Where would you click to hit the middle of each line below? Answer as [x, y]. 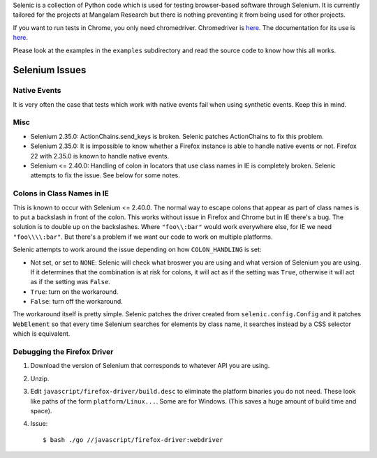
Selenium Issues [50, 70]
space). [41, 411]
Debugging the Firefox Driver [63, 352]
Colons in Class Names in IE [61, 193]
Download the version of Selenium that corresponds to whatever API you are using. [150, 366]
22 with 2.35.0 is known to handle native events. [100, 156]
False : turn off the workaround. [77, 302]
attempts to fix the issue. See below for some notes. [105, 175]
